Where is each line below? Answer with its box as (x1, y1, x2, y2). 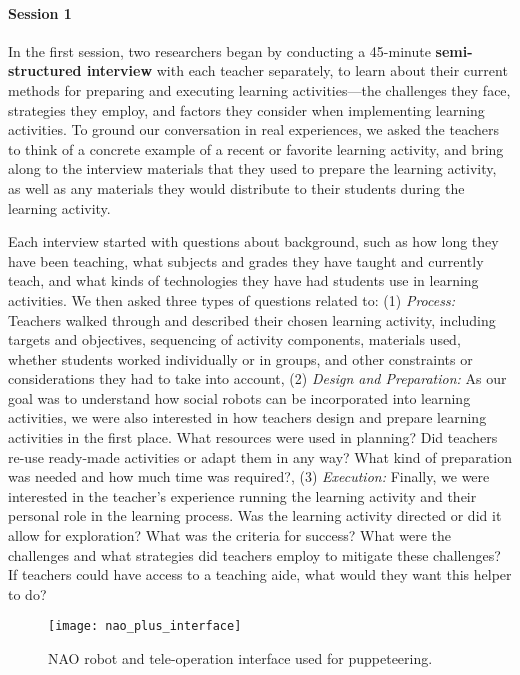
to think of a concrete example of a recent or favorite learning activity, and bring (8, 138, 504, 159)
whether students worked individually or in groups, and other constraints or (8, 348, 473, 369)
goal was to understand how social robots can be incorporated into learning (8, 387, 471, 408)
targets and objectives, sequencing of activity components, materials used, (8, 329, 461, 350)
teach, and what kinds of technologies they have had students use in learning (8, 270, 479, 291)
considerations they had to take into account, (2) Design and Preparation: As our (8, 368, 507, 389)
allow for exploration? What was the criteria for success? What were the (8, 525, 452, 546)
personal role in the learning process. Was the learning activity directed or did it (8, 505, 502, 526)
